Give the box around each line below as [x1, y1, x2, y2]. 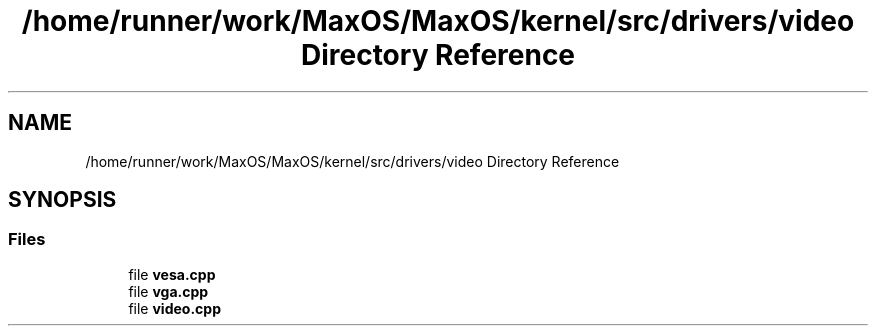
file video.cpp [128, 299, 221, 317]
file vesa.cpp [128, 265, 216, 283]
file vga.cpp [128, 282, 209, 300]
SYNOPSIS [8, 187, 117, 213]
